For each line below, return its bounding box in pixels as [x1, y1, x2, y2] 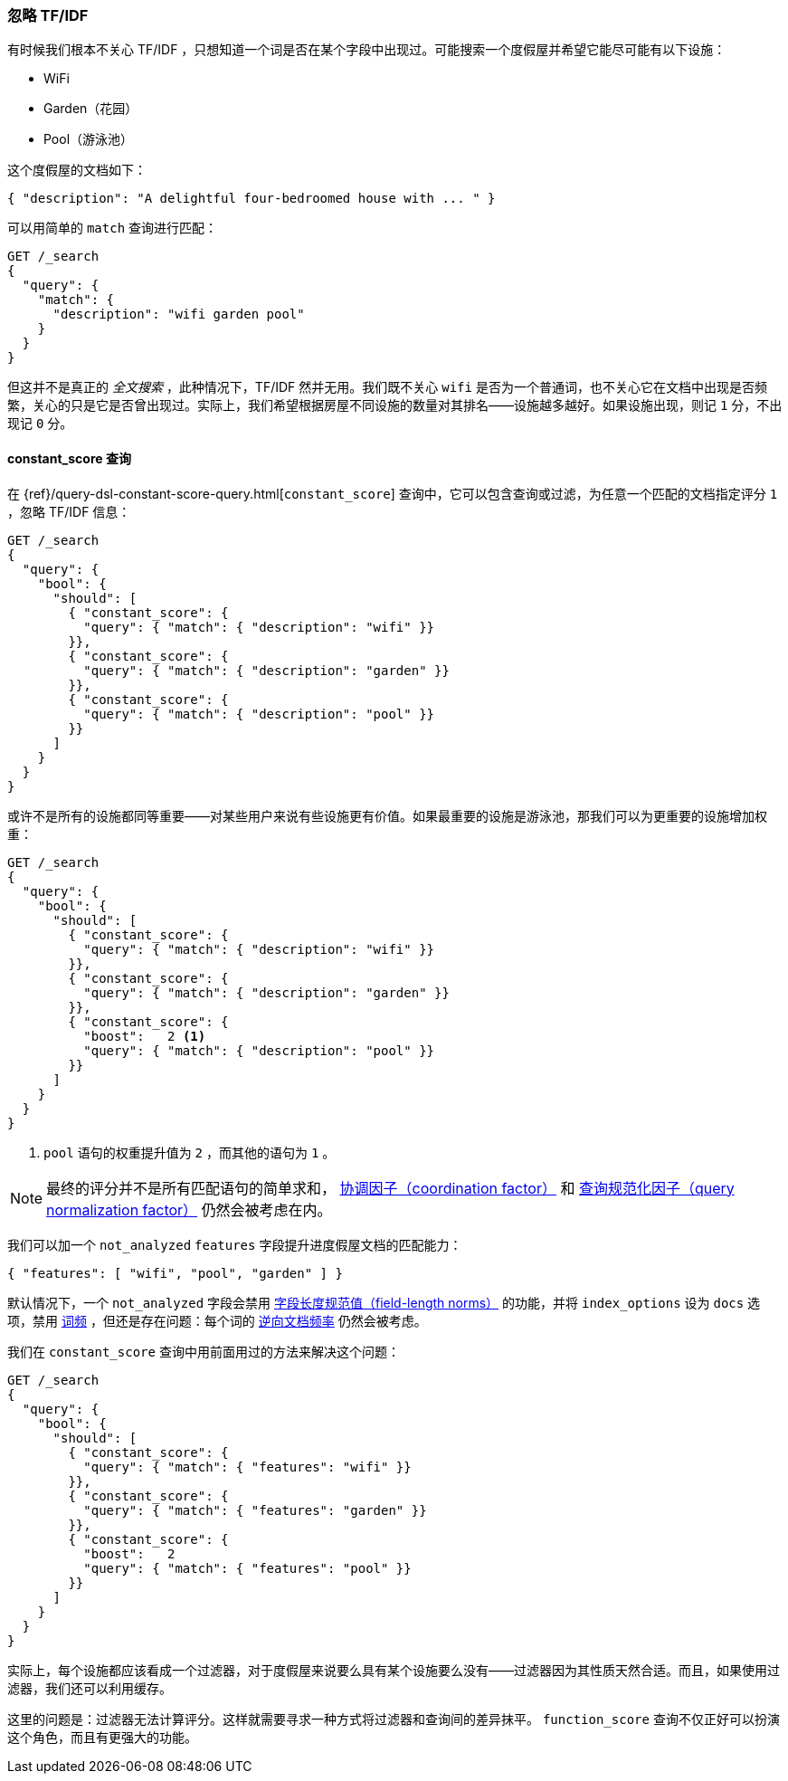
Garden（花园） [43, 100, 138, 117]
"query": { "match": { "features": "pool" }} [83, 1560, 412, 1576]
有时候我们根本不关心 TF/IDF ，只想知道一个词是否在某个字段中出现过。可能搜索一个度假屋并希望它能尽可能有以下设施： [7, 42, 726, 58]
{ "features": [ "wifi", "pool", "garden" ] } [7, 1265, 343, 1281]
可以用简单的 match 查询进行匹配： [7, 220, 218, 236]
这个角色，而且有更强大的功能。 [7, 1729, 197, 1745]
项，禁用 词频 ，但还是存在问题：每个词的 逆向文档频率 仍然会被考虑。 [7, 1312, 427, 1329]
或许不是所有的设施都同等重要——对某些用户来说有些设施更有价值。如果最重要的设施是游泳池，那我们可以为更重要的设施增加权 [7, 807, 767, 824]
